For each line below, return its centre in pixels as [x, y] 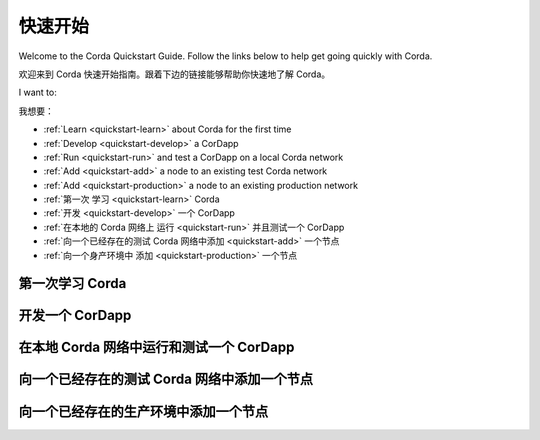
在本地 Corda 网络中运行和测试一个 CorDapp [156, 347]
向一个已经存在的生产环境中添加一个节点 [143, 411]
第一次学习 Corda [72, 283]
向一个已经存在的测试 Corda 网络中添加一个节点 [166, 379]
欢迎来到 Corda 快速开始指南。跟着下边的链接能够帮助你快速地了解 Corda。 [174, 74]
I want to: [37, 92]
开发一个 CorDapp [75, 315]
